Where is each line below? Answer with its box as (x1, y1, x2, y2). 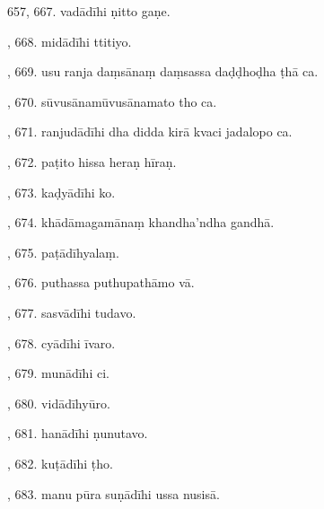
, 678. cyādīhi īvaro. (7, 333, 116, 352)
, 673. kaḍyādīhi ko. (7, 182, 116, 201)
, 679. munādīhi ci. (7, 364, 109, 382)
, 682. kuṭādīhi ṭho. (7, 453, 113, 472)
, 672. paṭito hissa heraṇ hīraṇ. (7, 152, 177, 171)
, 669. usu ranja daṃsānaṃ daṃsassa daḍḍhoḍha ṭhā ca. (7, 62, 319, 81)
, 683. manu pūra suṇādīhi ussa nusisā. (7, 484, 220, 503)
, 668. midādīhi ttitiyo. (7, 31, 132, 50)
